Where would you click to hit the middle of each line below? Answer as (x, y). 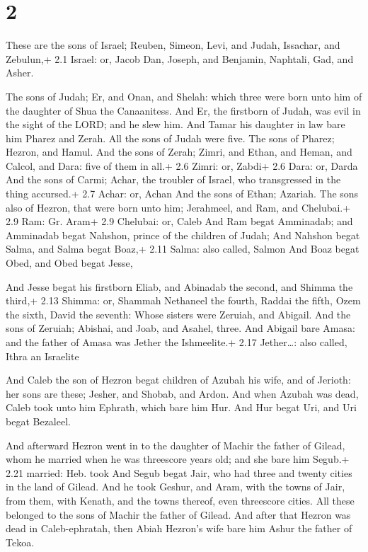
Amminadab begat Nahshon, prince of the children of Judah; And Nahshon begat (183, 235)
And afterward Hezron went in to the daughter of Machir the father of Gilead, (176, 445)
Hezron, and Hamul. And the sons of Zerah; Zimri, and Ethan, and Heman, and (179, 152)
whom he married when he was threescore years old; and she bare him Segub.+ (178, 459)
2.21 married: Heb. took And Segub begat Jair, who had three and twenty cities (179, 472)
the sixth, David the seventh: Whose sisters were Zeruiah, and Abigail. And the (178, 314)
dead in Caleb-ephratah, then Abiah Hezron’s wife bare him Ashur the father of (179, 528)
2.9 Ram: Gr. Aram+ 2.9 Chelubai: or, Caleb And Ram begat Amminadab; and (179, 221)
